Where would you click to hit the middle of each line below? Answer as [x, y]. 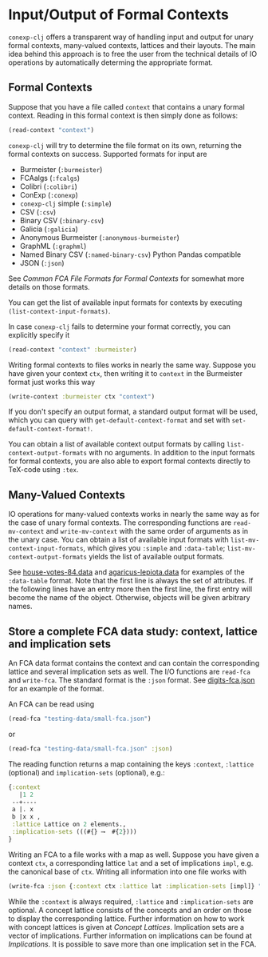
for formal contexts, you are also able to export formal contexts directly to [130, 461]
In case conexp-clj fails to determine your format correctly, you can [120, 326]
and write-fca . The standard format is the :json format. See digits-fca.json [132, 680]
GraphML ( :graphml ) [53, 246]
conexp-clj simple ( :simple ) [65, 203]
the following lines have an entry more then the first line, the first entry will [130, 589]
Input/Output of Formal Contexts [118, 15]
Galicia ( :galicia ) [49, 229]
